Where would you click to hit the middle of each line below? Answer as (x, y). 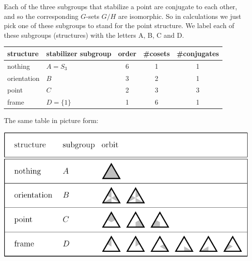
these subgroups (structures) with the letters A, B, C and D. (94, 35)
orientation (24, 78)
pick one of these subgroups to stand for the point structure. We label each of (119, 25)
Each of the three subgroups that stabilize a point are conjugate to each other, (121, 6)
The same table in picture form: (51, 120)
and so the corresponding (41, 16)
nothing (19, 66)
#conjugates (198, 53)
